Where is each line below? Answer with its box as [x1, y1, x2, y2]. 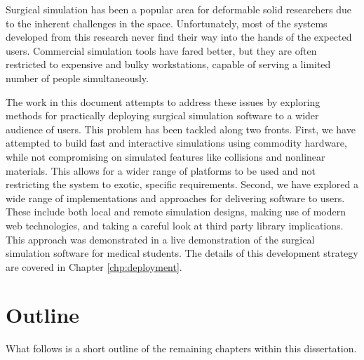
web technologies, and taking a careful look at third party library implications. [6, 218, 344, 232]
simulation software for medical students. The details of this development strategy [6, 246, 358, 260]
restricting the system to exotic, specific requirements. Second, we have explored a [6, 177, 358, 192]
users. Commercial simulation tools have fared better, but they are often [6, 43, 317, 58]
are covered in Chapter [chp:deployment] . [6, 259, 182, 274]
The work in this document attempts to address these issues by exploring [6, 94, 321, 109]
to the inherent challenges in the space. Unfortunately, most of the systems [6, 15, 328, 30]
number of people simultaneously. [6, 70, 149, 85]
